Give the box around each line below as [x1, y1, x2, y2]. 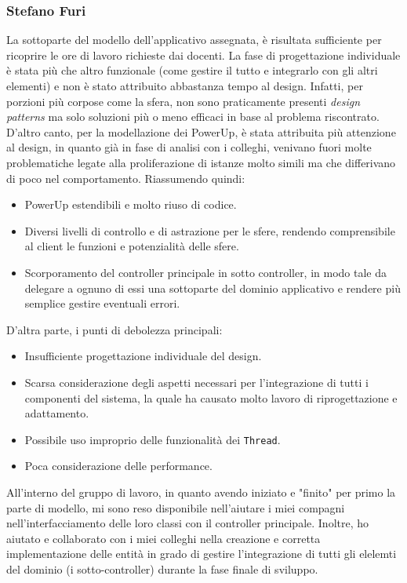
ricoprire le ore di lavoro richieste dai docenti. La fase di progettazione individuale [6, 46, 401, 63]
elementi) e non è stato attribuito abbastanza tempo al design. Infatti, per [6, 78, 363, 93]
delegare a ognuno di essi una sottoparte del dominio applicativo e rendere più [24, 279, 401, 296]
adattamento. [24, 405, 89, 421]
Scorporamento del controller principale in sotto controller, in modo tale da [24, 264, 387, 280]
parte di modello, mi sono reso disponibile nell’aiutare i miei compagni [6, 499, 345, 516]
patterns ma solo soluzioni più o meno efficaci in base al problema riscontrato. [6, 108, 380, 125]
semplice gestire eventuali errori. [24, 295, 180, 312]
